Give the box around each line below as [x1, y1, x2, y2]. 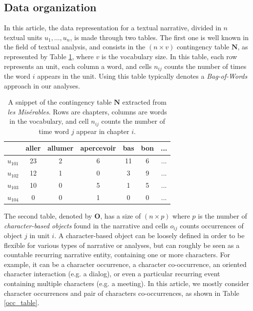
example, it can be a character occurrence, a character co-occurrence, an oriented [4, 259, 247, 269]
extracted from [122, 97, 167, 107]
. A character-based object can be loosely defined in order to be [54, 230, 245, 240]
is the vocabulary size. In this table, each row [101, 51, 237, 61]
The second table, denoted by [4, 210, 92, 221]
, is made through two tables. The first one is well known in [70, 32, 249, 42]
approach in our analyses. [4, 80, 80, 90]
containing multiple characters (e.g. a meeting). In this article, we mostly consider [4, 278, 250, 288]
